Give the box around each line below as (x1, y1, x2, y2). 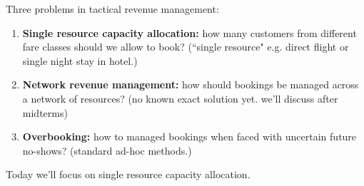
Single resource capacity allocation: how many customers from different (22, 25, 357, 40)
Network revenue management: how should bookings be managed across (22, 77, 359, 92)
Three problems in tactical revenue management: (6, 1, 219, 16)
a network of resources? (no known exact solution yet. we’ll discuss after (22, 91, 338, 105)
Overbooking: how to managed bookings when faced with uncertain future (22, 129, 357, 144)
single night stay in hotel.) (22, 53, 138, 68)
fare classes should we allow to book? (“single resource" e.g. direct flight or (22, 39, 349, 54)
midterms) (22, 105, 68, 120)
